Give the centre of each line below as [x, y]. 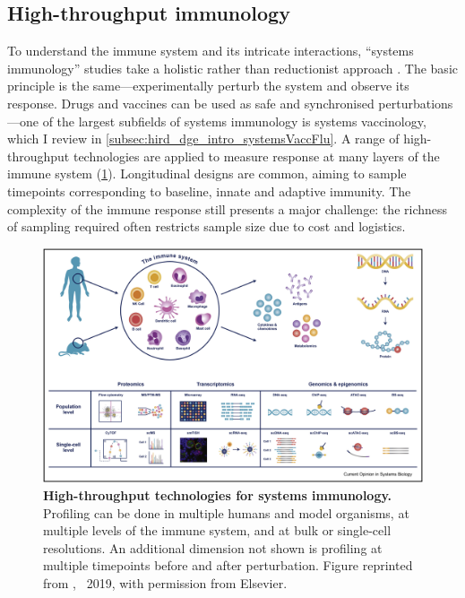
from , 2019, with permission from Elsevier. [165, 582]
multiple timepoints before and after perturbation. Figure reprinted [228, 565]
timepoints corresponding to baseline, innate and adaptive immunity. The [209, 191]
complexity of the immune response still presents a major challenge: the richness [228, 208]
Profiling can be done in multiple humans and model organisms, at [226, 512]
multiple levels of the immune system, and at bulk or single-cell [217, 530]
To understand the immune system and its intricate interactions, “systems [211, 51]
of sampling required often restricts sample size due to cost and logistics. [207, 226]
